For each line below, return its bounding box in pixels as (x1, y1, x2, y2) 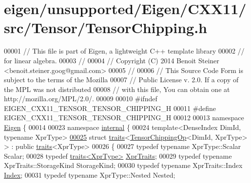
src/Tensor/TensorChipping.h (4, 18, 208, 37)
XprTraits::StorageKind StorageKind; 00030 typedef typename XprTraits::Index (4, 160, 243, 170)
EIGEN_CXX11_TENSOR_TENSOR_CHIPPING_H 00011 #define (4, 103, 216, 113)
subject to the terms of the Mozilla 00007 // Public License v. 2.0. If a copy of (4, 74, 239, 85)
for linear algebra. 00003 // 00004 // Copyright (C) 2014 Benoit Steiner (4, 55, 219, 65)
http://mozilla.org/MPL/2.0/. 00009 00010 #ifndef (4, 93, 157, 104)
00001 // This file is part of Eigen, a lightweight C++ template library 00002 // (4, 46, 245, 56)
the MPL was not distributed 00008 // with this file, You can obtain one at (4, 84, 230, 94)
